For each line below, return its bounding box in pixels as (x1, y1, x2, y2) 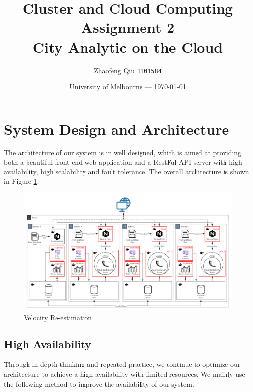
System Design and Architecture (4, 118, 229, 139)
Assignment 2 (81, 17, 175, 37)
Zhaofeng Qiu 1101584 (94, 65, 162, 75)
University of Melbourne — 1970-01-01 (69, 82, 186, 92)
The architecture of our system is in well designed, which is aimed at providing (4, 147, 242, 157)
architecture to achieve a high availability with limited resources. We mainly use (4, 368, 245, 379)
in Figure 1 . (4, 176, 39, 186)
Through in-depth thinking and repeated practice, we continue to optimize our (4, 359, 241, 369)
